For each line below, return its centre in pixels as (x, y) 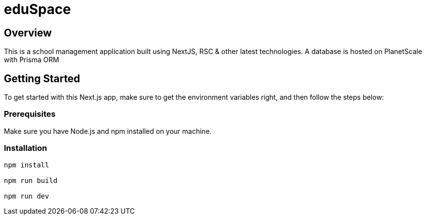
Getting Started (42, 78)
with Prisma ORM (32, 60)
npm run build (31, 180)
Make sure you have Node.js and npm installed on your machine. (108, 131)
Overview (28, 33)
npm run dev (27, 196)
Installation (26, 148)
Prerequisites (30, 114)
